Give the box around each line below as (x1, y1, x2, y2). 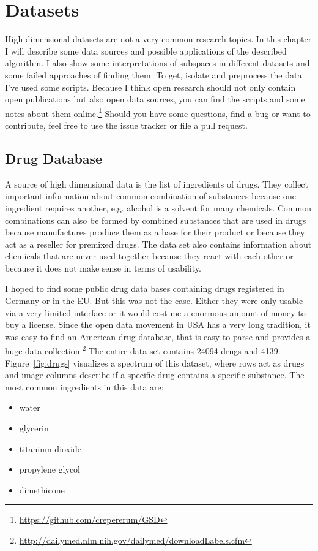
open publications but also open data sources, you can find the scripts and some (5, 93, 305, 105)
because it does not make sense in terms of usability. (5, 261, 201, 274)
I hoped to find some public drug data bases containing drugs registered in (5, 282, 284, 295)
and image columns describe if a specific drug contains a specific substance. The (5, 368, 305, 381)
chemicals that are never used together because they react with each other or (5, 249, 294, 262)
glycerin (19, 422, 49, 435)
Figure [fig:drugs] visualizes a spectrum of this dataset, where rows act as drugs (5, 356, 305, 369)
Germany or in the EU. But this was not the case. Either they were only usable (5, 294, 303, 307)
